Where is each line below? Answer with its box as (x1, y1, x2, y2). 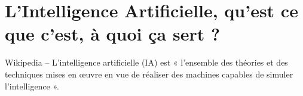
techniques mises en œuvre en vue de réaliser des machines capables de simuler (5, 67, 293, 80)
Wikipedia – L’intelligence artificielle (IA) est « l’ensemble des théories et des (5, 56, 288, 69)
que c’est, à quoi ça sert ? (5, 21, 221, 46)
